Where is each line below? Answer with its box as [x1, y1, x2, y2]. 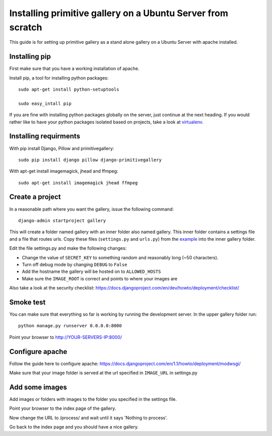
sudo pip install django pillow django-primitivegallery [18, 157, 162, 163]
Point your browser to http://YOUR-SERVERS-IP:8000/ [9, 334, 122, 340]
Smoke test [9, 298, 46, 307]
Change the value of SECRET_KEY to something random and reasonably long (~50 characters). [22, 254, 219, 260]
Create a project [9, 193, 61, 201]
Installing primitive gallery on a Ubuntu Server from [9, 8, 229, 19]
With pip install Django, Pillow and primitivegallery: [9, 145, 114, 151]
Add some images [9, 383, 67, 391]
